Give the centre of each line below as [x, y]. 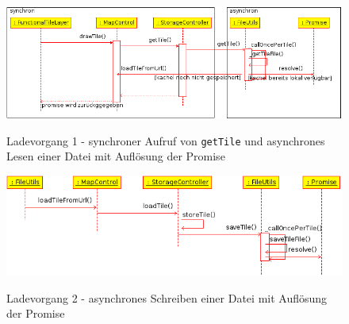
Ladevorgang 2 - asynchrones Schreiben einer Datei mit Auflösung [167, 297]
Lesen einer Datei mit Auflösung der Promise [116, 156]
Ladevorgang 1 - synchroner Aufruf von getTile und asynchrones [166, 140]
